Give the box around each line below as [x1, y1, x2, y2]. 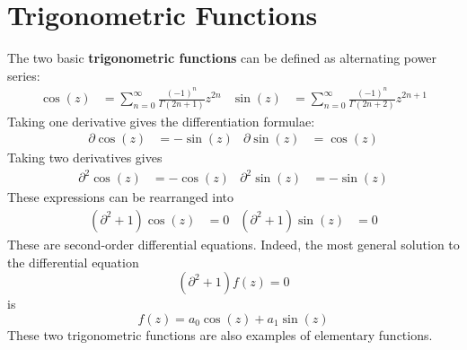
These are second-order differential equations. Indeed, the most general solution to [7, 234, 460, 253]
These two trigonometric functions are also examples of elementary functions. [7, 325, 433, 344]
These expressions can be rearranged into [7, 188, 234, 206]
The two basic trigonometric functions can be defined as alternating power [7, 48, 437, 67]
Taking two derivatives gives [7, 148, 163, 167]
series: [7, 66, 40, 84]
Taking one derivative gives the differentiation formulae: [7, 111, 315, 130]
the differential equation [7, 252, 139, 271]
